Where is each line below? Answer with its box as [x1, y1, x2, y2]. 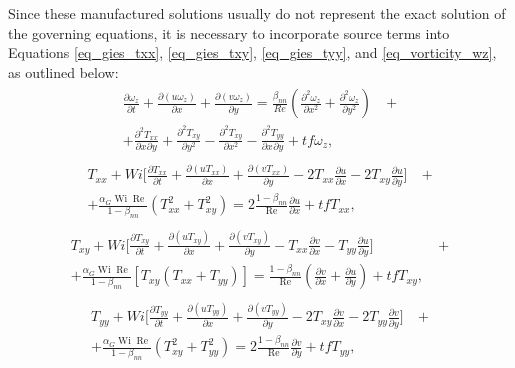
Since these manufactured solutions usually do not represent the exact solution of [8, 3, 506, 23]
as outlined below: [8, 61, 119, 82]
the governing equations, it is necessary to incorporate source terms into [8, 22, 450, 43]
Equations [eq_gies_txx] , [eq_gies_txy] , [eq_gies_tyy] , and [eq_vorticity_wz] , [8, 42, 497, 63]
